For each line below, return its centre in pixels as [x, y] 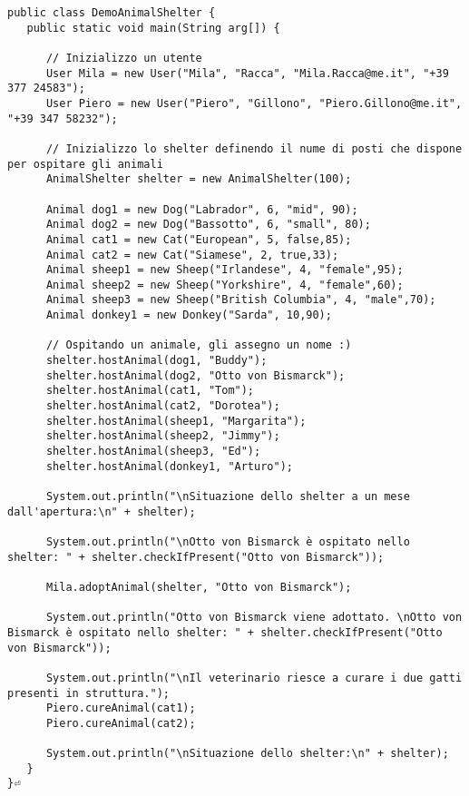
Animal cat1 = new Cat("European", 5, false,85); [199, 239]
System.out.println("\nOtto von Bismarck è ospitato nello [228, 541]
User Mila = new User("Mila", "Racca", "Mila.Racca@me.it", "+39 [247, 73]
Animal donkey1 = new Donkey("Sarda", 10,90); [189, 315]
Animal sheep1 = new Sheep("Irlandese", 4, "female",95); [225, 270]
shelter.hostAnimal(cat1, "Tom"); [150, 391]
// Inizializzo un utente [124, 58]
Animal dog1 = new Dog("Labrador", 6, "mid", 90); [202, 209]
